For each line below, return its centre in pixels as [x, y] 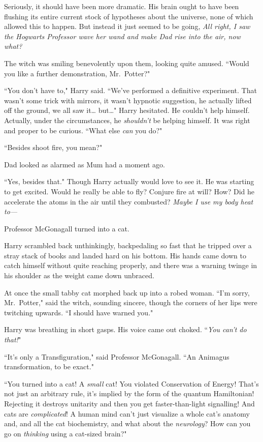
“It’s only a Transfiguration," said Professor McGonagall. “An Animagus [117, 356]
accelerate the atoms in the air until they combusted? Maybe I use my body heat [129, 201]
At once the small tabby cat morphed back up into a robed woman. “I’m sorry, [127, 292]
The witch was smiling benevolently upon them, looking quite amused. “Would [127, 63]
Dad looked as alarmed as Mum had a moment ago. [85, 164]
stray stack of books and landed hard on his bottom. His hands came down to [125, 255]
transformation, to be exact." [49, 366]
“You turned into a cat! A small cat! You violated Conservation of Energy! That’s [131, 383]
